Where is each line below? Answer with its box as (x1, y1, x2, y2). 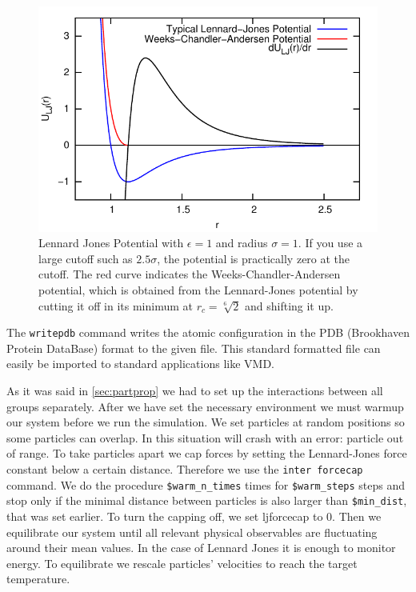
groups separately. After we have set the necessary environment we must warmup (6, 398, 404, 414)
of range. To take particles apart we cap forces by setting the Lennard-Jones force (6, 445, 407, 462)
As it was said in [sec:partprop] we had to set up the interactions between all (6, 382, 383, 399)
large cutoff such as (38, 250, 133, 266)
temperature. (6, 570, 70, 587)
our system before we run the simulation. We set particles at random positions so (6, 414, 405, 430)
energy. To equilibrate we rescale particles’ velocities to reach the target (6, 554, 358, 571)
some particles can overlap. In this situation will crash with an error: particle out (6, 429, 404, 446)
